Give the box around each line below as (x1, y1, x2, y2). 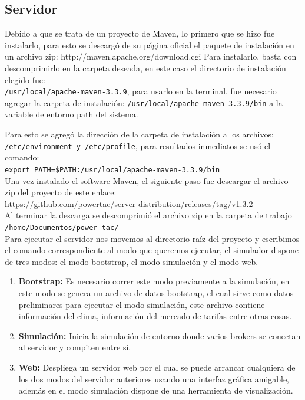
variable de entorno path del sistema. (5, 108, 138, 120)
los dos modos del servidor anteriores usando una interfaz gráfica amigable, (18, 372, 289, 385)
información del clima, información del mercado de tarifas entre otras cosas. (18, 310, 292, 322)
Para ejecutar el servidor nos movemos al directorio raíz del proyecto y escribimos (5, 232, 300, 244)
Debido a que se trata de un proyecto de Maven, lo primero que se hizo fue (5, 27, 275, 40)
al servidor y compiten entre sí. (18, 341, 131, 353)
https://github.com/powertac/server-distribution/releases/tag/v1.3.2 (5, 197, 253, 209)
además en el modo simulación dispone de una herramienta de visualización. (18, 384, 293, 396)
